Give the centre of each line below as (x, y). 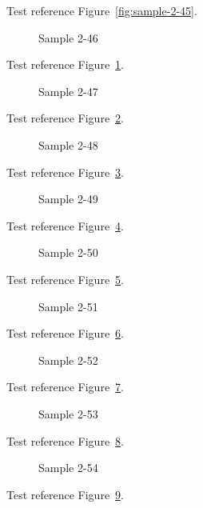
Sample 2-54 (68, 468)
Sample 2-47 (68, 91)
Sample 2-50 (68, 252)
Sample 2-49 (68, 199)
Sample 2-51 (68, 306)
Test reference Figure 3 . (65, 172)
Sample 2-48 (68, 144)
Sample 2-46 (68, 37)
